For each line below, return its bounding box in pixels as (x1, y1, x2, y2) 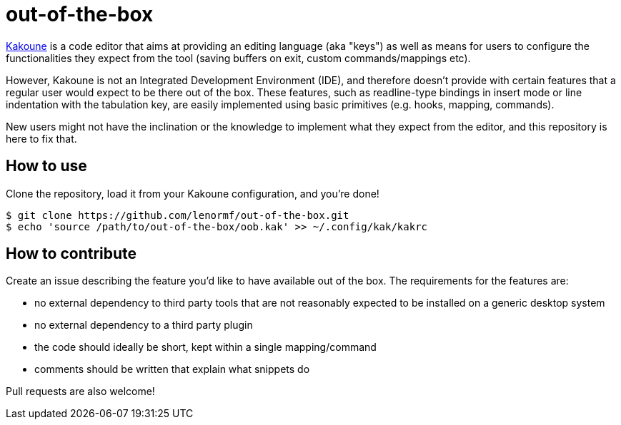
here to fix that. (6, 132, 77, 145)
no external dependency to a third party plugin (34, 319, 253, 332)
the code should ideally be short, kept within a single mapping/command (34, 341, 377, 354)
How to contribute (6, 245, 137, 263)
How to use (6, 157, 87, 175)
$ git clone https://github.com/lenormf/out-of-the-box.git (6, 209, 349, 221)
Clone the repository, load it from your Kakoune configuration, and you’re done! (6, 187, 379, 200)
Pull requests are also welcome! (6, 385, 155, 398)
